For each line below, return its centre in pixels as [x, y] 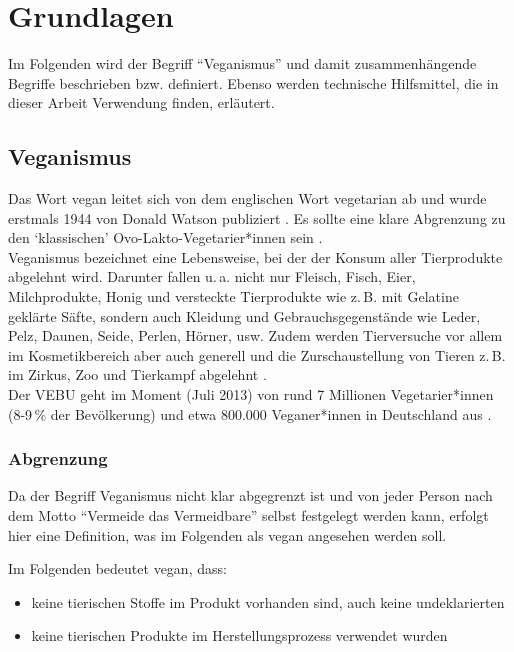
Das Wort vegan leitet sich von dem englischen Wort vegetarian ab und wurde [247, 198]
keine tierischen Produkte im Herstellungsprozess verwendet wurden [239, 635]
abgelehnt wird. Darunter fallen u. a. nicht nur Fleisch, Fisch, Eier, [212, 276]
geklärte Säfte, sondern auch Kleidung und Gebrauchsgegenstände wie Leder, [244, 315]
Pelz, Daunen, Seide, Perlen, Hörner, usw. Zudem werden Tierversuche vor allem [255, 335]
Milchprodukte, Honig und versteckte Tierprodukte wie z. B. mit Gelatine [233, 296]
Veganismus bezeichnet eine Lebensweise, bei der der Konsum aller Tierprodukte [255, 256]
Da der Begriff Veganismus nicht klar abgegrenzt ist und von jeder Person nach [250, 495]
